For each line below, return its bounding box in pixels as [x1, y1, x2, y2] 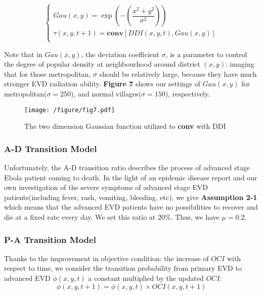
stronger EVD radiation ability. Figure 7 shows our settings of [4, 78, 200, 89]
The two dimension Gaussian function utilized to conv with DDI [24, 121, 226, 131]
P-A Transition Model [4, 233, 96, 245]
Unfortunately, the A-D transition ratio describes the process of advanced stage [4, 162, 250, 173]
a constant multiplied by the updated [88, 273, 204, 283]
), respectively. [165, 88, 210, 99]
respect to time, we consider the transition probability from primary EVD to [4, 263, 242, 273]
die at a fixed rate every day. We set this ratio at [4, 212, 156, 222]
